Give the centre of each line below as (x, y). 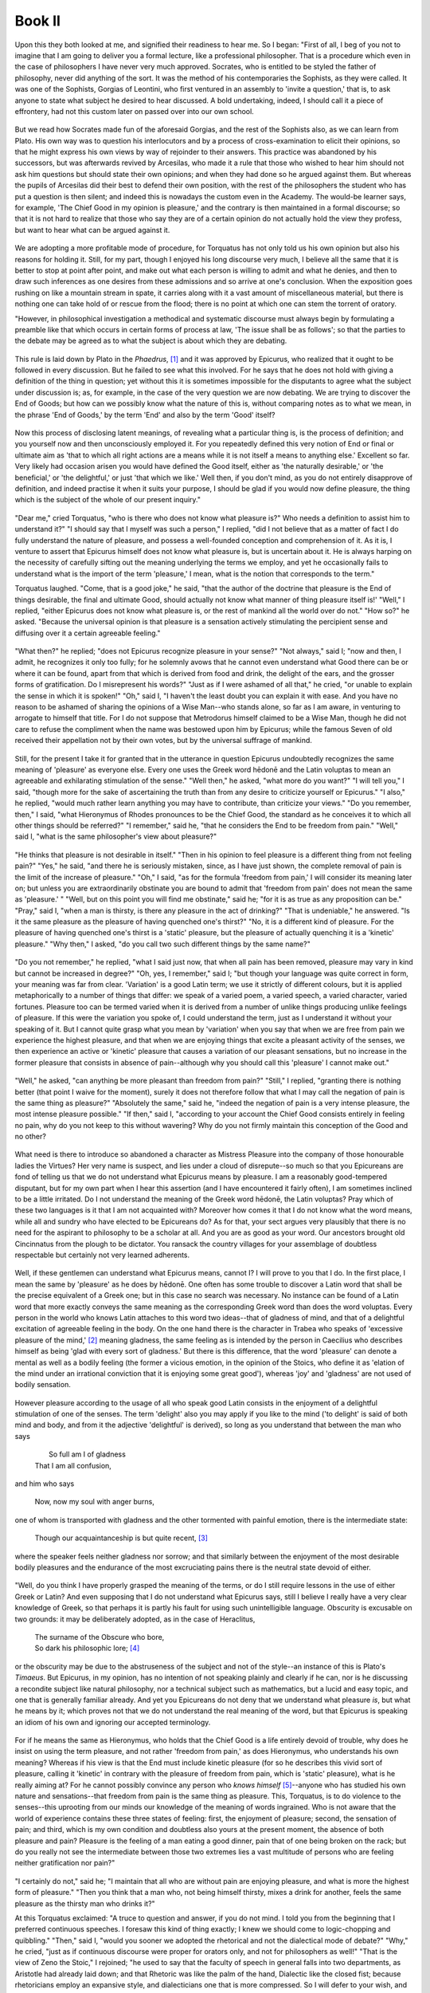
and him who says (45, 1484)
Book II (38, 21)
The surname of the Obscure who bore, (100, 1637)
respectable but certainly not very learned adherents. (102, 1255)
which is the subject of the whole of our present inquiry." (107, 500)
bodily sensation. (43, 1385)
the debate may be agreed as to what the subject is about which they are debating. (151, 341)
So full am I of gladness (88, 1454)
